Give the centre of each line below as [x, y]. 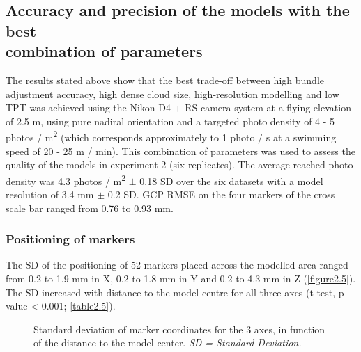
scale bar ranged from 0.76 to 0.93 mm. [90, 208]
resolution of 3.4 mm [50, 194]
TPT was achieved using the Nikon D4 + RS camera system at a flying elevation [178, 107]
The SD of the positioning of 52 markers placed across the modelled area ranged [177, 265]
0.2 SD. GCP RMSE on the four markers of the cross [221, 194]
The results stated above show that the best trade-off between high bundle [165, 80]
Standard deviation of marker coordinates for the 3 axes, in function [179, 329]
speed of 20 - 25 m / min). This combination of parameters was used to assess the [180, 151]
